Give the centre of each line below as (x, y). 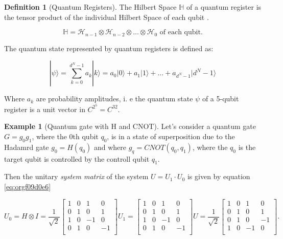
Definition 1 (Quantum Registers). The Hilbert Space (90, 7)
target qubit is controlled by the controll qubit (77, 158)
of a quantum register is (224, 7)
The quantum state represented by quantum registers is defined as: (109, 48)
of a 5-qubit (220, 99)
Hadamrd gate (27, 147)
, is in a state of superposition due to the (171, 136)
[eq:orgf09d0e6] (28, 187)
